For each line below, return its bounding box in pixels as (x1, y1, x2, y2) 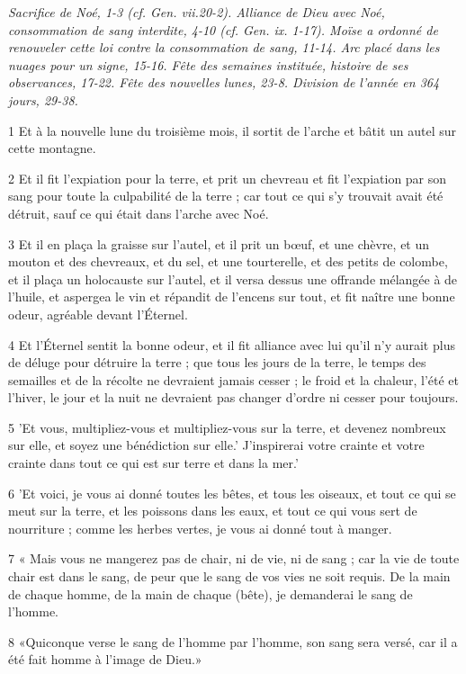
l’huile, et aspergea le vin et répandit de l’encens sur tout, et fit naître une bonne (8, 287, 455, 306)
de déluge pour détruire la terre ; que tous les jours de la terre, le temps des (8, 353, 426, 372)
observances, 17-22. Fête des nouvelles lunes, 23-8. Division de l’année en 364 (8, 73, 440, 92)
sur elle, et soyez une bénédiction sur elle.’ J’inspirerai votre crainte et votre (8, 436, 425, 454)
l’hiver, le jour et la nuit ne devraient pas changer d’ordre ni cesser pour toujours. (8, 388, 459, 407)
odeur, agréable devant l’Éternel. (8, 304, 188, 323)
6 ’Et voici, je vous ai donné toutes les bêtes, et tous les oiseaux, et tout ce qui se (8, 483, 456, 502)
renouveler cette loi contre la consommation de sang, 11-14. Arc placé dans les (8, 38, 440, 57)
